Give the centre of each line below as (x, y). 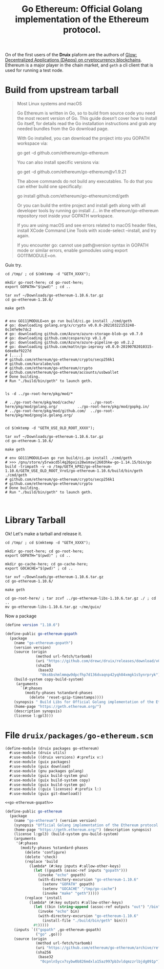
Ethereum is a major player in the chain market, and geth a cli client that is (79, 65)
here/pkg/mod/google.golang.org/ (39, 415)
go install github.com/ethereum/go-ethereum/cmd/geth (73, 196)
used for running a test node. (34, 70)
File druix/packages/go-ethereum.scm (79, 735)
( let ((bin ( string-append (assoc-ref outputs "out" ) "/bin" (97, 907)
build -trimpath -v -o (28, 467)
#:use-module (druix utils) (38, 753)
